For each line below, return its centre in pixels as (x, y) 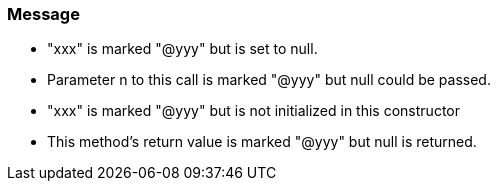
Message (43, 14)
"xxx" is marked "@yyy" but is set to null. (182, 49)
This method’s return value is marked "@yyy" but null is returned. (262, 142)
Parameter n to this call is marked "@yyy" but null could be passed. (269, 80)
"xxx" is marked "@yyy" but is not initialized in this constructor (253, 111)
